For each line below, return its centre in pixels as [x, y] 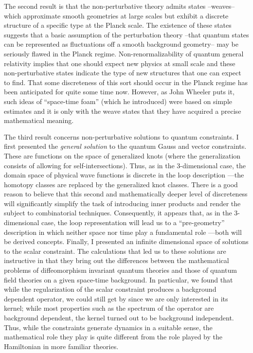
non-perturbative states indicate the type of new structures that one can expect [123, 73]
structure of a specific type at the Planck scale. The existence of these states [118, 25]
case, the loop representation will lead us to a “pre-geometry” [133, 222]
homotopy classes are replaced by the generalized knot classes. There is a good [121, 184]
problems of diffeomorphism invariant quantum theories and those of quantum [120, 270]
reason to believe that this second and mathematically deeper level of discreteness [126, 194]
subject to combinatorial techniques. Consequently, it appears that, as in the [118, 213]
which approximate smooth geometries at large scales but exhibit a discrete [116, 15]
